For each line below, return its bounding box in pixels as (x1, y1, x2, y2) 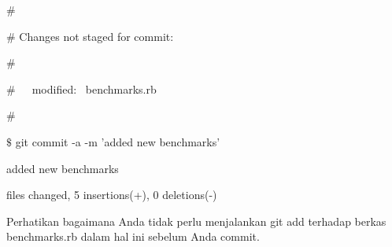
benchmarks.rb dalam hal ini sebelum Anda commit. (6, 228, 260, 245)
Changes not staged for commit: (19, 28, 174, 44)
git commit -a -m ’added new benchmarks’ (15, 133, 220, 149)
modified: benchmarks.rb (31, 80, 157, 97)
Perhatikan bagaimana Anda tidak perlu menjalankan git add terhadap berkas (6, 212, 386, 229)
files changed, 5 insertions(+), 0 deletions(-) (6, 186, 217, 203)
